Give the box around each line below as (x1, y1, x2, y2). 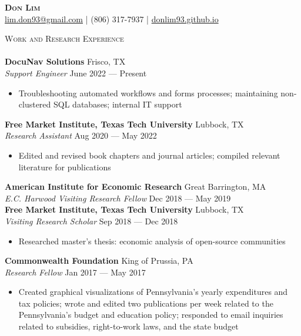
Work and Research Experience (5, 32, 124, 45)
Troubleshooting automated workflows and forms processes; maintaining (18, 86, 278, 99)
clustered (18, 98, 51, 110)
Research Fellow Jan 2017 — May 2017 (5, 266, 146, 278)
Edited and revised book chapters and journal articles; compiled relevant (18, 149, 280, 161)
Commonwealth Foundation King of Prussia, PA (5, 254, 193, 267)
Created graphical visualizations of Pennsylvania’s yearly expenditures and (18, 285, 288, 298)
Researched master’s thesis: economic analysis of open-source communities (18, 234, 286, 247)
